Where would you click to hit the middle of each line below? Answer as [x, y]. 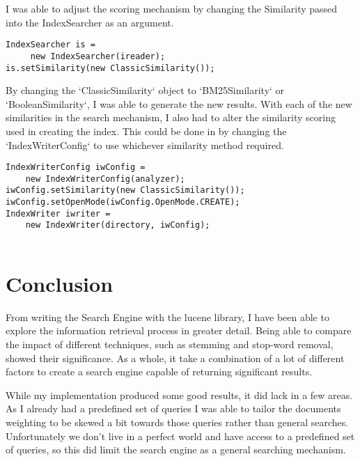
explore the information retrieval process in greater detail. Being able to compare [179, 330]
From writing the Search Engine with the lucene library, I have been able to [167, 317]
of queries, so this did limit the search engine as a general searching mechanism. [176, 450]
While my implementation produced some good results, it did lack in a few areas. [179, 394]
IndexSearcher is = [50, 45]
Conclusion [60, 283]
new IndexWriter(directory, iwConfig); [118, 225]
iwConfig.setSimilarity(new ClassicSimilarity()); [125, 190]
